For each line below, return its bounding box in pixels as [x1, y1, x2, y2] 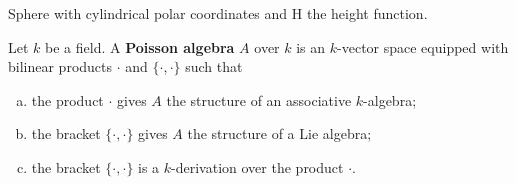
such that [185, 56, 243, 77]
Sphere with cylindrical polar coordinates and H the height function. [8, 3, 428, 23]
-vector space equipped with [337, 36, 509, 57]
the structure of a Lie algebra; [187, 123, 372, 144]
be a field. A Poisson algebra [45, 36, 235, 57]
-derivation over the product [171, 156, 344, 177]
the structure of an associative [166, 89, 352, 110]
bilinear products [8, 56, 113, 77]
